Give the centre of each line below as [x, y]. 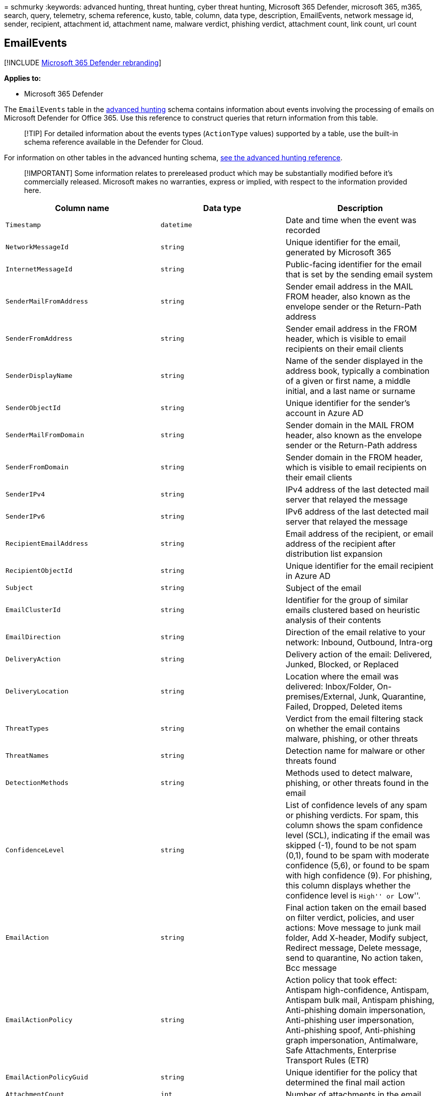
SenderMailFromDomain [45, 435]
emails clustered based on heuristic [353, 610]
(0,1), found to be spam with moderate [357, 855]
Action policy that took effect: [341, 980]
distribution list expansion [334, 554]
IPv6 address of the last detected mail [357, 511]
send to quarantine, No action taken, [354, 958]
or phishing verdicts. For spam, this [352, 815]
